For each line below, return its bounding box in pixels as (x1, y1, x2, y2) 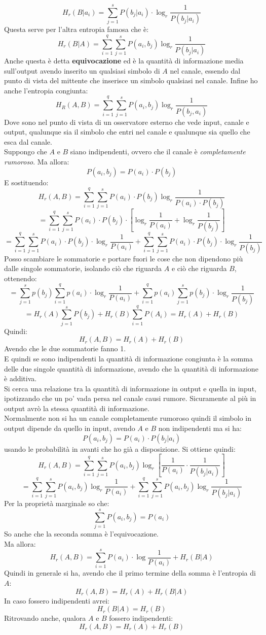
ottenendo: (4, 273, 37, 283)
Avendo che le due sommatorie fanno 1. (4, 343, 126, 354)
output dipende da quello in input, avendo (4, 423, 135, 433)
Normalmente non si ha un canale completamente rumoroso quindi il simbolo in (4, 413, 252, 423)
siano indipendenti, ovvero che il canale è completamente (70, 146, 246, 157)
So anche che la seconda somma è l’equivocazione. (4, 528, 159, 539)
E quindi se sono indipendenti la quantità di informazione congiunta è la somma (4, 353, 253, 363)
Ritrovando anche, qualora (4, 613, 86, 623)
